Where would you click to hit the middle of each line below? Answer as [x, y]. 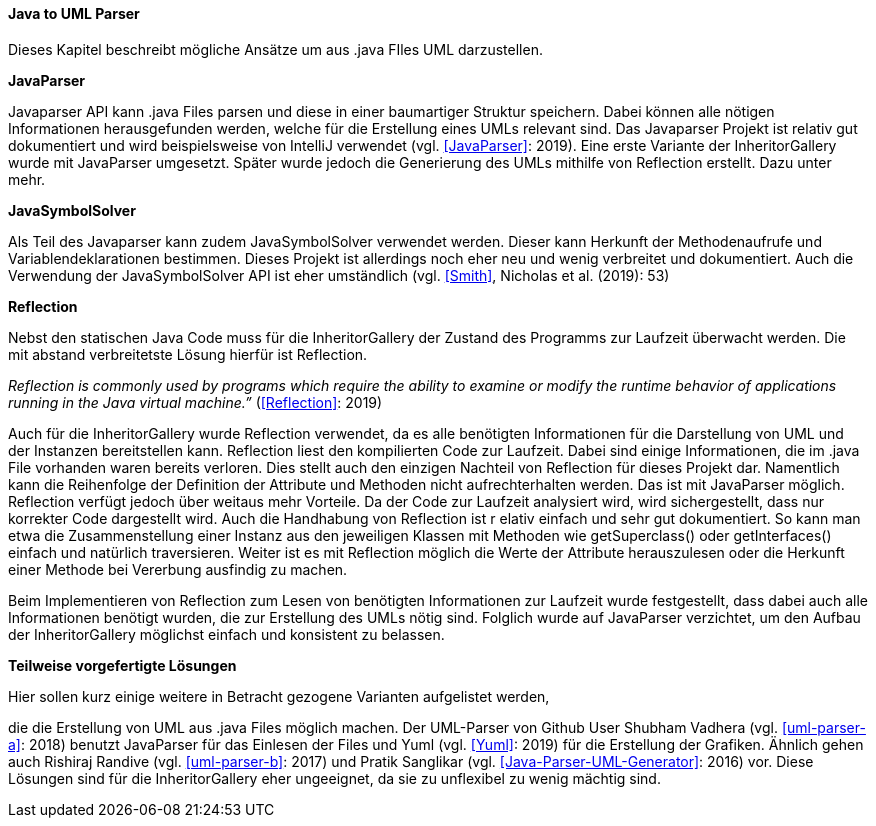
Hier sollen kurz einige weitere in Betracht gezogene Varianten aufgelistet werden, [279, 696]
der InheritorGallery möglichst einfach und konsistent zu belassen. [226, 634]
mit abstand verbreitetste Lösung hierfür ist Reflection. [188, 354]
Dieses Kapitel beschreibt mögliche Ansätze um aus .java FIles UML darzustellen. [275, 49]
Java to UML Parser [74, 13]
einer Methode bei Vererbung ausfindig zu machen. [178, 569]
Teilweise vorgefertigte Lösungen [122, 665]
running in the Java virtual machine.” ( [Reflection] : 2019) [195, 402]
